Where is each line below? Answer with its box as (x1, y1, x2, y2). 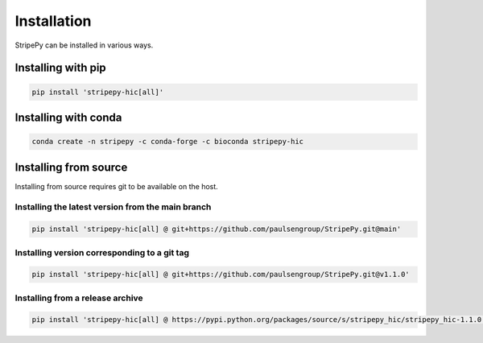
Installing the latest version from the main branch (14, 201, 212, 213)
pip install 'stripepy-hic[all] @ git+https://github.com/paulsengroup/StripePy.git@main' (31, 225, 402, 233)
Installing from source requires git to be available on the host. (14, 181, 219, 191)
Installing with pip (14, 61, 106, 75)
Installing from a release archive (14, 292, 144, 304)
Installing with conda (14, 110, 122, 124)
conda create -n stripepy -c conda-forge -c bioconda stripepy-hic (31, 137, 304, 147)
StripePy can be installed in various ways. (14, 40, 154, 50)
